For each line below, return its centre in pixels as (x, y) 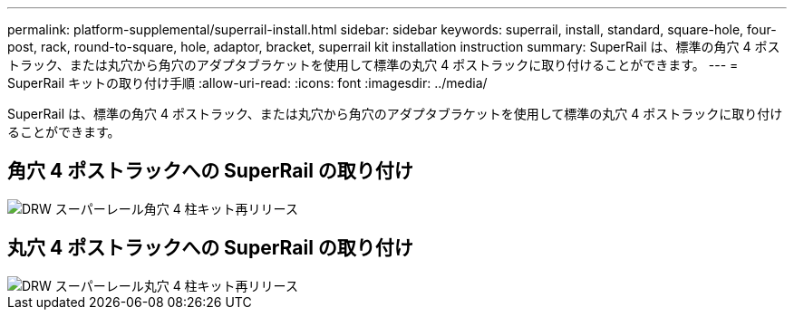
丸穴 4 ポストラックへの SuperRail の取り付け (210, 248)
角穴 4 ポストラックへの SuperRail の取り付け (210, 171)
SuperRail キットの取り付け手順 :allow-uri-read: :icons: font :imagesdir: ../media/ (247, 83)
